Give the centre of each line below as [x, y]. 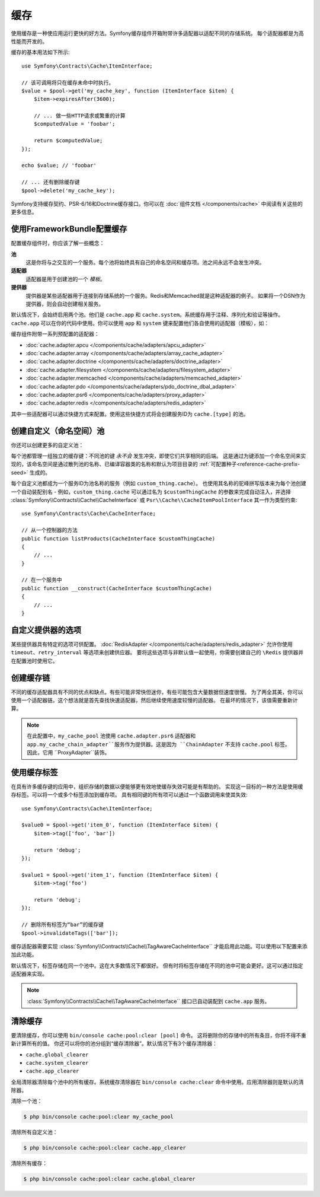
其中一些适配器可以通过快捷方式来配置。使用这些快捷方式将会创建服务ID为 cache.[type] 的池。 [130, 414]
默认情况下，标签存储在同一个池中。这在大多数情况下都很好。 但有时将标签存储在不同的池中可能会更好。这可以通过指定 [157, 965]
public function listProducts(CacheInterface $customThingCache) [119, 539]
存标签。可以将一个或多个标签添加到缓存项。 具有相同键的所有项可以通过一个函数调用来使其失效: [129, 795]
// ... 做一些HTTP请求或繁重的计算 [79, 116]
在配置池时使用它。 [34, 661]
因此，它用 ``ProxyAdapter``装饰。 [68, 752]
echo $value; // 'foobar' [59, 165]
